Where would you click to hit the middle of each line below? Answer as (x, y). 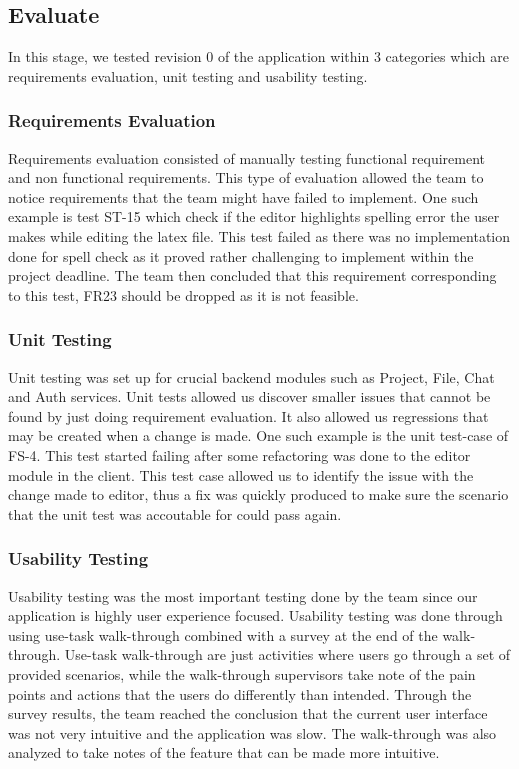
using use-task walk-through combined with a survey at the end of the (223, 634)
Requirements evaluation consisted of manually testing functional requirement (247, 157)
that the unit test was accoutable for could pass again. (175, 513)
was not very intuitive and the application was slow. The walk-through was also (252, 732)
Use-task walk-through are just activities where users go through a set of (287, 654)
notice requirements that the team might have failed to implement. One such (243, 196)
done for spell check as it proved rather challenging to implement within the (241, 255)
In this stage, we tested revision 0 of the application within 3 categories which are (258, 56)
